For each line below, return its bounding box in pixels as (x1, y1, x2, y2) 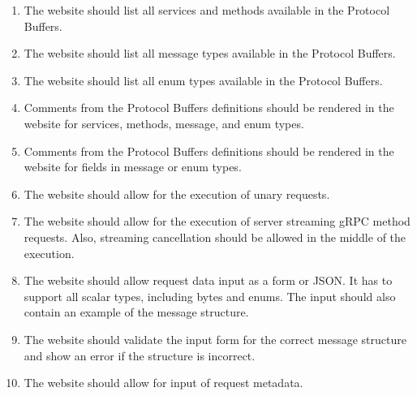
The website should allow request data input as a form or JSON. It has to (24, 272, 393, 289)
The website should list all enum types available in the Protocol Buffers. (24, 71, 383, 88)
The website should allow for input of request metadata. (24, 374, 303, 391)
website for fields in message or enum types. (24, 158, 242, 175)
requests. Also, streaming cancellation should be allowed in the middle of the (24, 228, 406, 245)
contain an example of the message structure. (24, 303, 249, 321)
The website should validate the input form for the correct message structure (24, 330, 406, 347)
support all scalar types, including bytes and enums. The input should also (24, 287, 396, 304)
